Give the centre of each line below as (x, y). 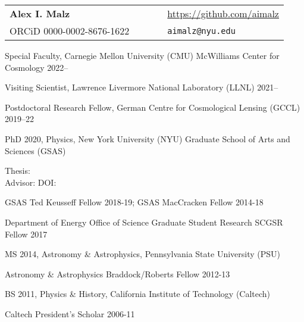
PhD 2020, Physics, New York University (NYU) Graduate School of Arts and (148, 138)
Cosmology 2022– (37, 67)
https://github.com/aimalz (223, 13)
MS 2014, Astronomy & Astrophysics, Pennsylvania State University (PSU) (142, 254)
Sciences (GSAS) (35, 150)
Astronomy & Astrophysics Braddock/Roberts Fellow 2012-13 (117, 273)
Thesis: (18, 171)
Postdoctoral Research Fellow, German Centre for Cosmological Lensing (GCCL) (153, 107)
